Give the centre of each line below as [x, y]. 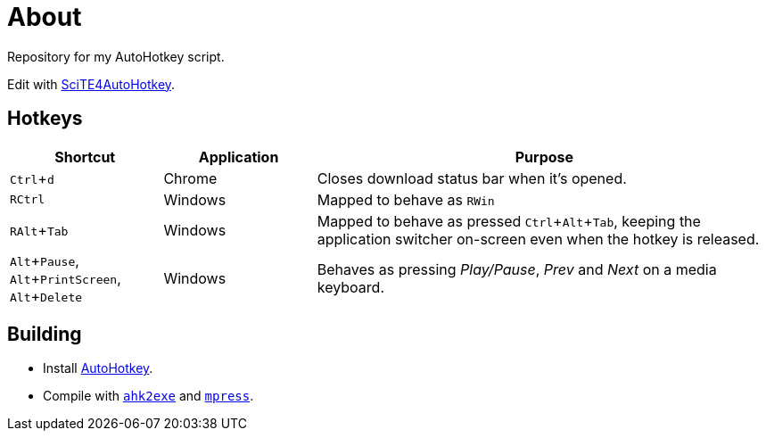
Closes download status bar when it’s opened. [472, 178]
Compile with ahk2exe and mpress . [148, 396]
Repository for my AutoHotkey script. [116, 56]
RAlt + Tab [39, 230]
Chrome [190, 178]
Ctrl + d [32, 178]
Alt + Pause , [45, 260]
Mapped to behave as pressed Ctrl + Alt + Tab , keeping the [509, 221]
